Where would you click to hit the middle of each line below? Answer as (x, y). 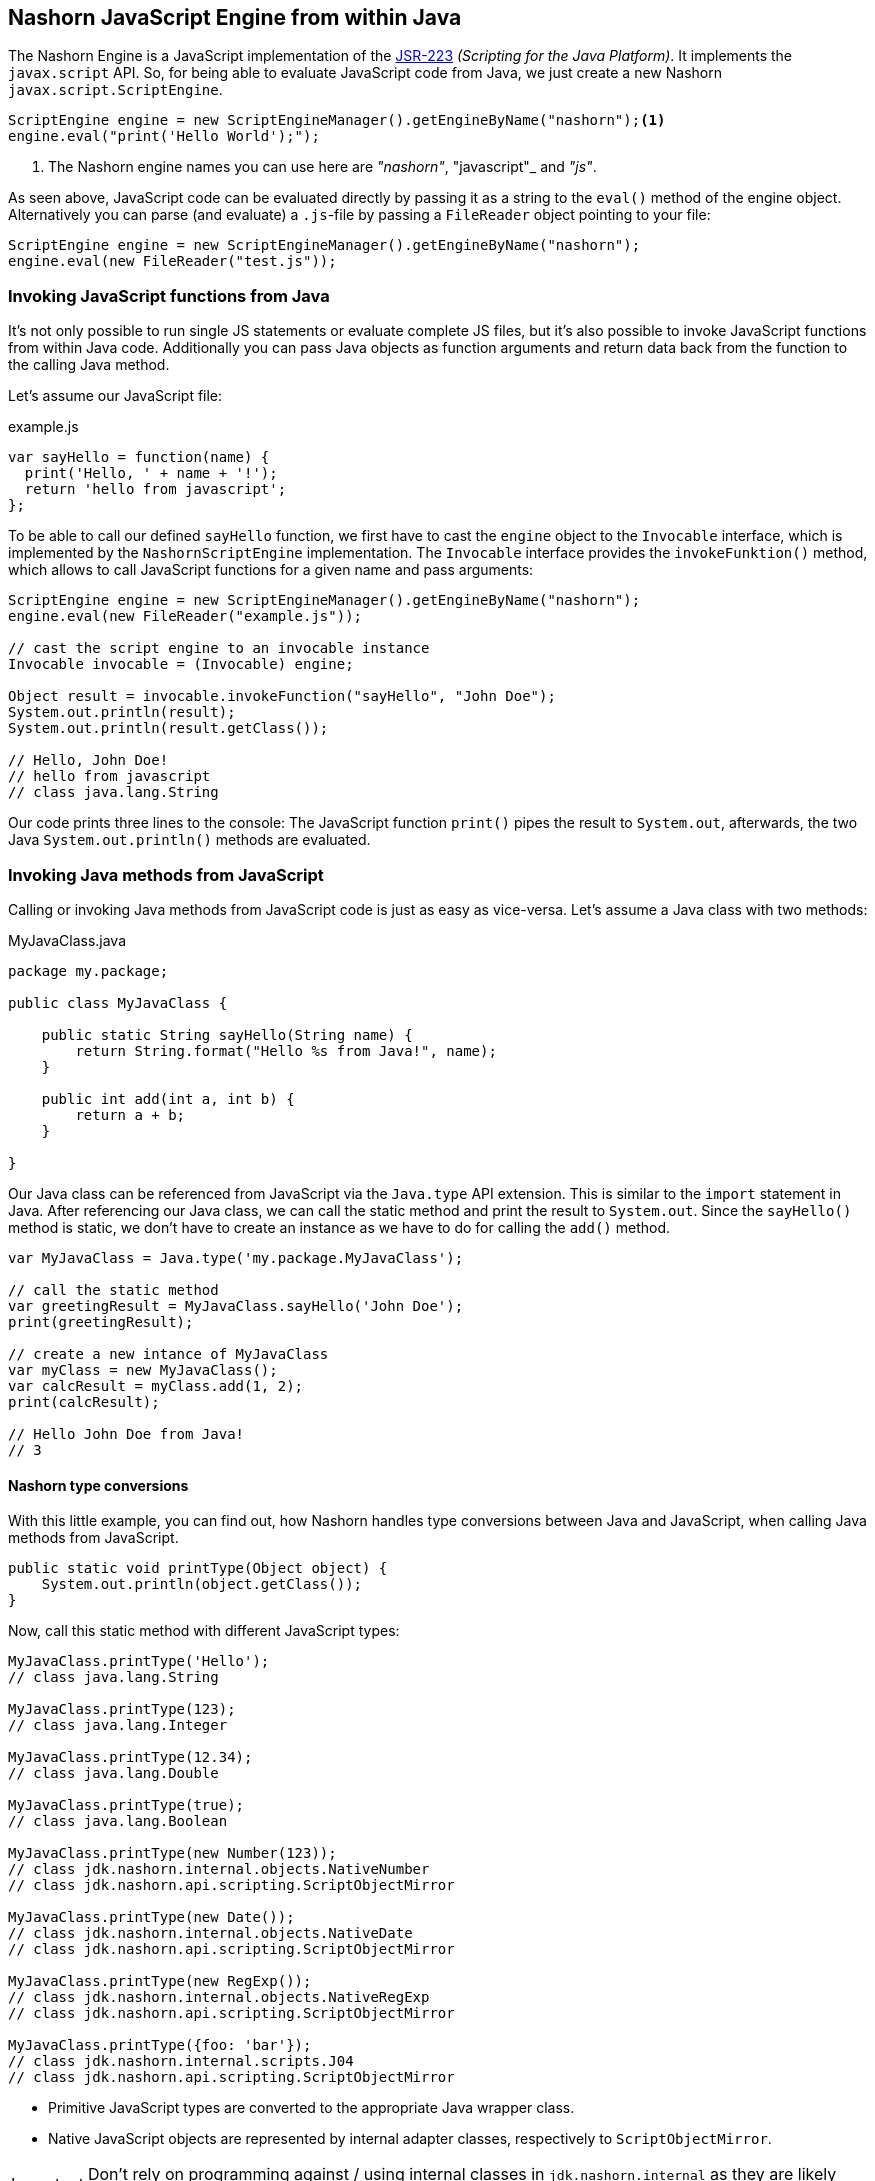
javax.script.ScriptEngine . (115, 90)
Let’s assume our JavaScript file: (115, 396)
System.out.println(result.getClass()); (168, 728)
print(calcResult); (84, 1401)
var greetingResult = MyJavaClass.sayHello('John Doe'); (236, 1305)
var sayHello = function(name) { (139, 457)
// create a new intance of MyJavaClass (168, 1353)
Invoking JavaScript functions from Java (169, 295)
